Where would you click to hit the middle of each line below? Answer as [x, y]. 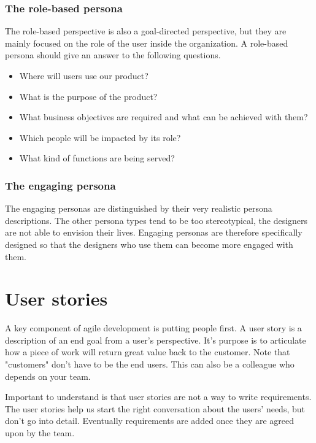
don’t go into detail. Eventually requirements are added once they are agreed [150, 421]
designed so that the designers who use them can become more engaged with [149, 244]
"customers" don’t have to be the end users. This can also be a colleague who [150, 364]
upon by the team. [40, 433]
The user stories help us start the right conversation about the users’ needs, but [155, 408]
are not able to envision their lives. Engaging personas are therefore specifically [154, 232]
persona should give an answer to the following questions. [113, 55]
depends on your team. [48, 376]
